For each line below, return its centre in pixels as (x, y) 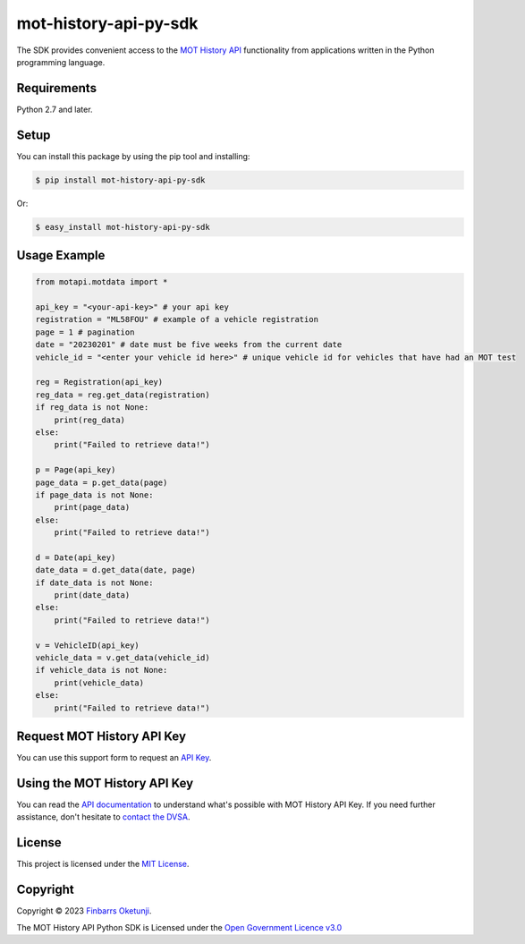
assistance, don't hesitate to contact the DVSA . (103, 817)
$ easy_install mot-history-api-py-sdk (123, 227)
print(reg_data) (89, 420)
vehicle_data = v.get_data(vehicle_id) (123, 658)
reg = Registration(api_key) (99, 382)
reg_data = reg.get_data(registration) (123, 395)
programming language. (61, 62)
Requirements (57, 88)
